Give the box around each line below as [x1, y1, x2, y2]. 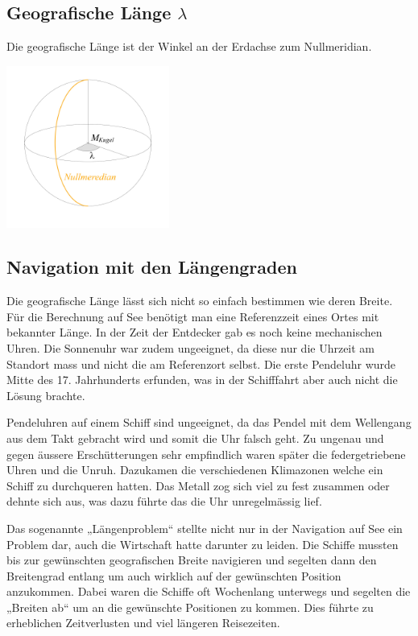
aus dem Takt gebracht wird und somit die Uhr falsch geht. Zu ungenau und [6, 429, 384, 446]
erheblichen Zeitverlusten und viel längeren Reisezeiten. [6, 614, 280, 631]
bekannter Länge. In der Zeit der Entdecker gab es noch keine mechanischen [6, 324, 383, 341]
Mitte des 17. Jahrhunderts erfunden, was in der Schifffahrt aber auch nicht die [6, 371, 398, 388]
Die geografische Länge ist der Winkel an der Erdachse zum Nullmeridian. [6, 38, 372, 55]
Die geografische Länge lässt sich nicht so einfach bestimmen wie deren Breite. [6, 292, 393, 309]
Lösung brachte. [6, 386, 85, 403]
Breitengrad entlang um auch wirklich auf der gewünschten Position [6, 567, 341, 584]
